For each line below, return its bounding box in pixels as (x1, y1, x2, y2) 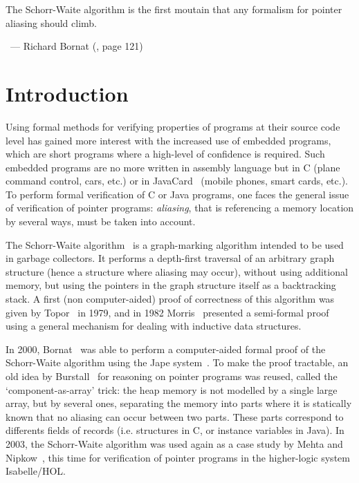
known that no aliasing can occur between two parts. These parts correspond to (6, 409, 344, 424)
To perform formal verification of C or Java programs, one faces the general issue (6, 187, 349, 201)
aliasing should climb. (6, 15, 98, 30)
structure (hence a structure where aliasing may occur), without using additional (6, 264, 348, 278)
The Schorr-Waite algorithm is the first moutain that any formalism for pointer (6, 2, 342, 16)
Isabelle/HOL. (6, 464, 66, 478)
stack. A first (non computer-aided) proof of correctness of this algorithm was (6, 292, 335, 306)
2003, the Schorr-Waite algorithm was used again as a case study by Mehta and (6, 436, 343, 451)
